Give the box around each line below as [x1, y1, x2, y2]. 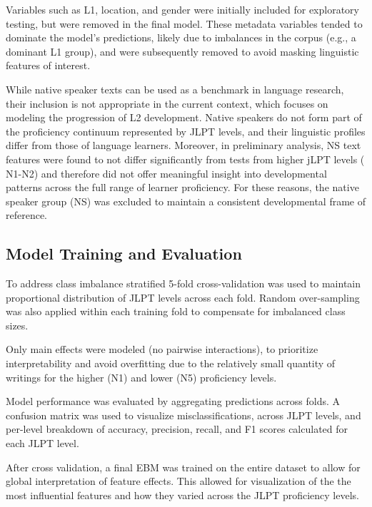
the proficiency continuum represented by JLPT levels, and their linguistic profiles [6, 123, 366, 138]
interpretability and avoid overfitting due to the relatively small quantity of [6, 356, 336, 371]
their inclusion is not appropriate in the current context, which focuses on [6, 96, 328, 111]
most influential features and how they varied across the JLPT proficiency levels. [6, 487, 359, 502]
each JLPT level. [6, 436, 79, 451]
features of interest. [6, 58, 91, 73]
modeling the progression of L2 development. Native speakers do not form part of [6, 110, 362, 125]
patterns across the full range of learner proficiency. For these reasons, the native [6, 180, 359, 195]
